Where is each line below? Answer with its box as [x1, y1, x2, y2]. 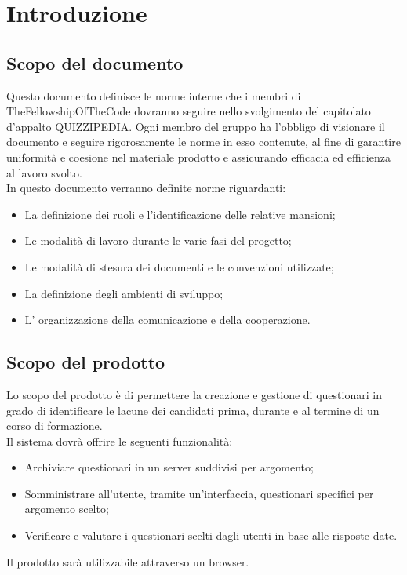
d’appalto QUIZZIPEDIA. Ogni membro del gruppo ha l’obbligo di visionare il [6, 118, 385, 134]
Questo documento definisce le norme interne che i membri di [6, 87, 301, 104]
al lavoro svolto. [6, 164, 82, 180]
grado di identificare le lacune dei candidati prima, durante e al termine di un [6, 402, 380, 418]
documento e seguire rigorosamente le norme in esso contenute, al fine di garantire [6, 133, 401, 150]
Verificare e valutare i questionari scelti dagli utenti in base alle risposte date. [24, 527, 398, 544]
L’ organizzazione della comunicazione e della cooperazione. [24, 311, 311, 328]
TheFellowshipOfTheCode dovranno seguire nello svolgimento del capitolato [6, 103, 371, 119]
